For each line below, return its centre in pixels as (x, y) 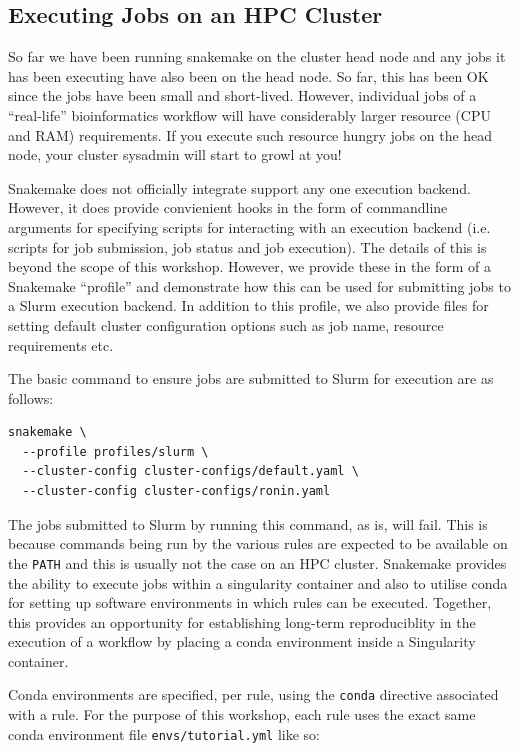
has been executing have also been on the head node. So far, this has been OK (248, 75)
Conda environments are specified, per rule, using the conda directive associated (253, 694)
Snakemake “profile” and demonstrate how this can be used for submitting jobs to (259, 285)
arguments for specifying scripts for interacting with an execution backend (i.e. (249, 226)
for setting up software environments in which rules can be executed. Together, (250, 602)
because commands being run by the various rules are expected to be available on (258, 543)
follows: (31, 397)
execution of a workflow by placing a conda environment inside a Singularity (242, 641)
